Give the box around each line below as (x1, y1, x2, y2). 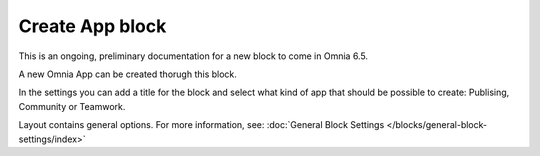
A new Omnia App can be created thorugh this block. (18, 68, 237, 80)
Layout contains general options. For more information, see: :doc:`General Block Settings (18, 119, 385, 131)
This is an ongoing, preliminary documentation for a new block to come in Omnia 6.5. (18, 50, 369, 62)
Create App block (18, 15, 167, 37)
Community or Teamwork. (18, 100, 126, 112)
